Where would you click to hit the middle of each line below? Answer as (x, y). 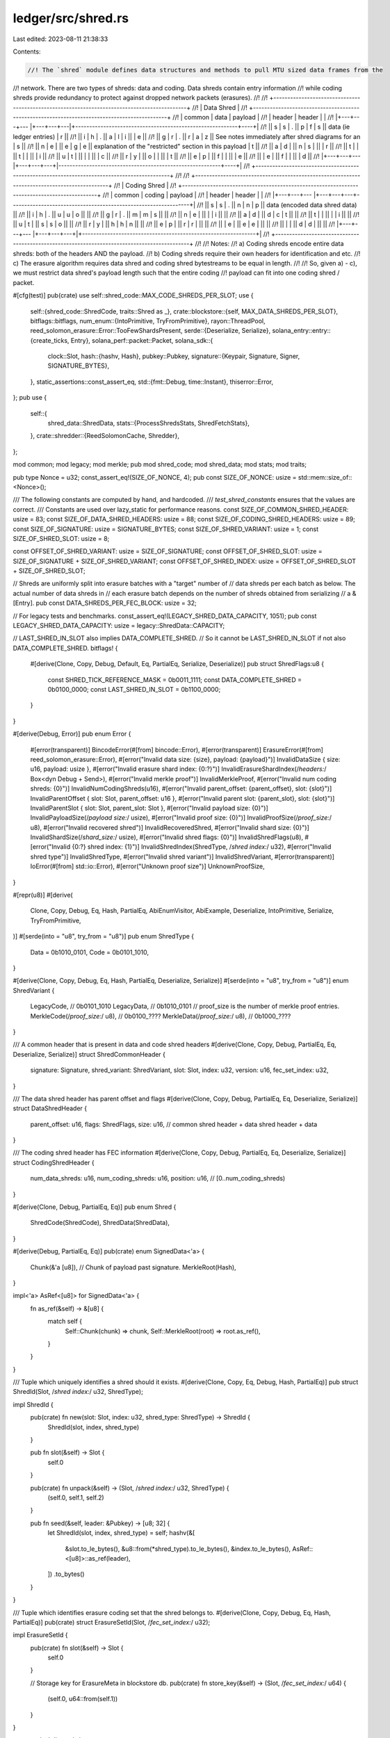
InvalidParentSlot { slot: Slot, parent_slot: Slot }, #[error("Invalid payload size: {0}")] (149, 808)
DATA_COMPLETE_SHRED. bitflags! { (65, 648)
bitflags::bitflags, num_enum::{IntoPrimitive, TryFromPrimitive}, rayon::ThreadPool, (148, 320)
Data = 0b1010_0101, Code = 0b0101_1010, (90, 952)
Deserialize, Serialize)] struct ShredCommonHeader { (89, 1054)
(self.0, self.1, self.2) (76, 1497)
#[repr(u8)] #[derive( (43, 895)
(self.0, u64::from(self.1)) (83, 1699)
